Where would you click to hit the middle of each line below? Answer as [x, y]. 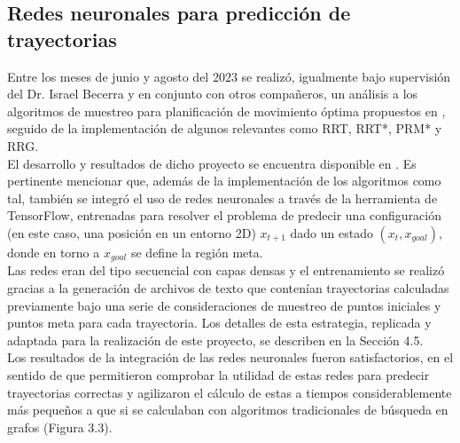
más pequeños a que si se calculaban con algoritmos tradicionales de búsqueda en [228, 410]
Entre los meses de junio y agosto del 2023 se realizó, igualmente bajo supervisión [229, 76]
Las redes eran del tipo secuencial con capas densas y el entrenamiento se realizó [226, 270]
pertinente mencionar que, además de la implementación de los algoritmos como [224, 181]
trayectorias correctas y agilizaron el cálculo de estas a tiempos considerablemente [230, 392]
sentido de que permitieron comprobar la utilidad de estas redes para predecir [218, 374]
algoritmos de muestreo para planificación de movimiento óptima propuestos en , [226, 111]
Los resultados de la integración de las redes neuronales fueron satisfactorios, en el [230, 357]
